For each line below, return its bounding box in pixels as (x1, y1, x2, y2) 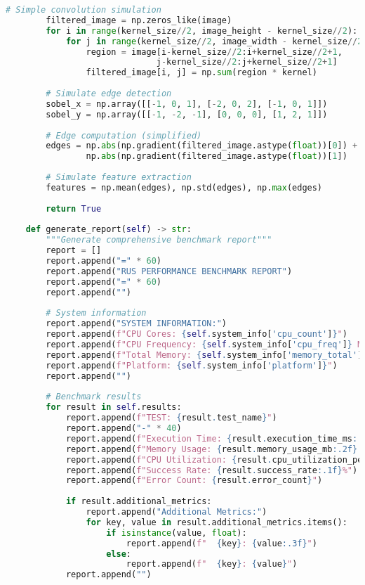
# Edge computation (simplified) (46, 130, 202, 141)
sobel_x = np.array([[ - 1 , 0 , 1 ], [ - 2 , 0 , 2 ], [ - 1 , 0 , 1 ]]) (46, 98, 328, 109)
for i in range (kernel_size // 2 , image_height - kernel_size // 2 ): (46, 25, 358, 36)
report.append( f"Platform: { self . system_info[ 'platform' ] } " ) (46, 360, 338, 371)
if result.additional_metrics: (65, 496, 212, 507)
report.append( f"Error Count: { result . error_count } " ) (65, 475, 323, 486)
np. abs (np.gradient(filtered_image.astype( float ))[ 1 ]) (86, 151, 347, 162)
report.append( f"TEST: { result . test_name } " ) (65, 413, 277, 423)
